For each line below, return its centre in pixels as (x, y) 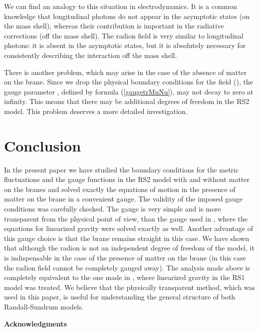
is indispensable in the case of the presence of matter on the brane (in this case (125, 257)
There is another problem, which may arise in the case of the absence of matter (126, 72)
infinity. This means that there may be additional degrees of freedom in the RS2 (127, 101)
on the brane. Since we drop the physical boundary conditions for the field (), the (129, 82)
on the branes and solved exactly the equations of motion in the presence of (120, 189)
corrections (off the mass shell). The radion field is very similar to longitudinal (124, 35)
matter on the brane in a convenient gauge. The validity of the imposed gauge (124, 199)
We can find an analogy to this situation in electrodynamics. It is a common (121, 6)
